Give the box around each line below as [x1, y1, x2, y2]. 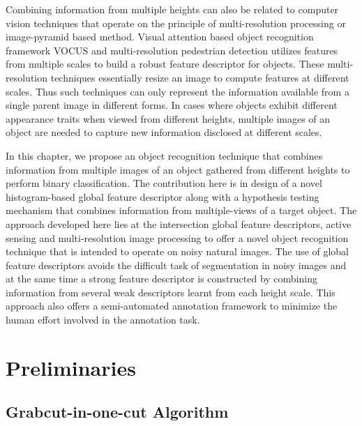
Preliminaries [6, 353, 136, 381]
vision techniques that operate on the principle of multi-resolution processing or [6, 15, 346, 30]
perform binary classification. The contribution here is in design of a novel [6, 176, 322, 190]
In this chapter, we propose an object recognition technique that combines [6, 148, 323, 162]
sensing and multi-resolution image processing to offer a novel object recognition [6, 230, 349, 245]
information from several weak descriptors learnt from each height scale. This [6, 284, 335, 299]
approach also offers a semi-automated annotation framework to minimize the [6, 298, 338, 313]
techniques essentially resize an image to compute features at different [50, 70, 349, 84]
